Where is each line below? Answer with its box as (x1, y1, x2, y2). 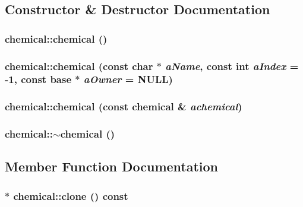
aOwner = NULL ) (83, 72, 173, 87)
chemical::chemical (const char (5, 58, 153, 73)
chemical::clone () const (13, 188, 128, 203)
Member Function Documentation (5, 157, 219, 176)
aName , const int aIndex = (165, 58, 299, 73)
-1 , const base (5, 72, 72, 87)
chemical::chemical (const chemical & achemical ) (5, 99, 242, 114)
